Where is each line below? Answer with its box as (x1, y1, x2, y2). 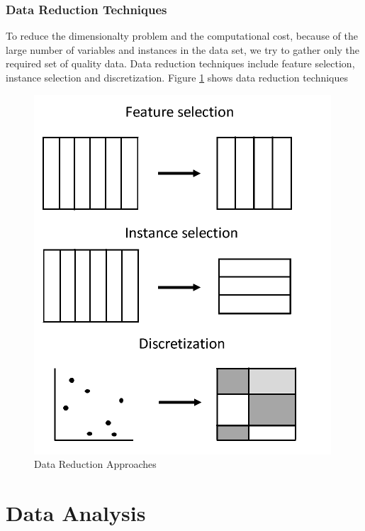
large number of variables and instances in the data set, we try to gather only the (6, 42, 360, 57)
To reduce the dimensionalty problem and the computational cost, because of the (6, 28, 358, 43)
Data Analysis (6, 498, 146, 527)
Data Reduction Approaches (34, 457, 157, 471)
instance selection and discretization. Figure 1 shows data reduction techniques (6, 70, 348, 84)
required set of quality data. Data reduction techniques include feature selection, (6, 56, 355, 71)
